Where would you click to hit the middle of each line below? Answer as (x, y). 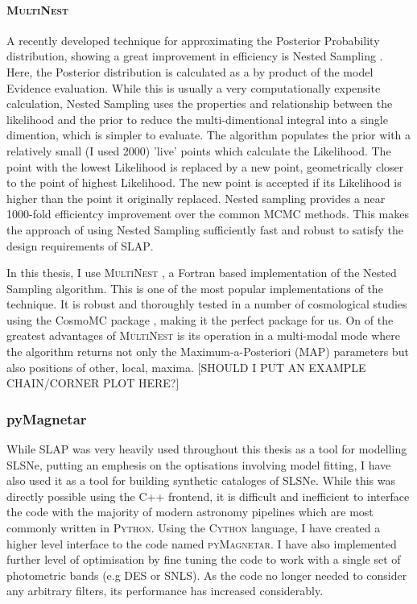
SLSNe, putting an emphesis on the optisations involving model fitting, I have (199, 464)
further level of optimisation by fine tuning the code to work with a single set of (204, 559)
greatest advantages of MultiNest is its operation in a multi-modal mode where (204, 335)
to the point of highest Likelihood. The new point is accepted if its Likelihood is (204, 182)
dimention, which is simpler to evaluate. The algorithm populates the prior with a (209, 135)
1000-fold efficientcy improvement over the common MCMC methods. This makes (208, 214)
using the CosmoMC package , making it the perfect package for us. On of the (200, 319)
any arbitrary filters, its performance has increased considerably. (165, 591)
